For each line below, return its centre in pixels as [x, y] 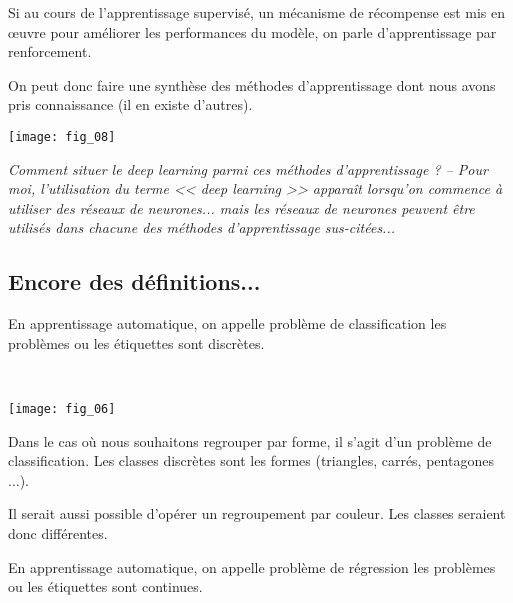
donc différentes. [58, 533]
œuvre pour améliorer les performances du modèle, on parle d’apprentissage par [252, 31]
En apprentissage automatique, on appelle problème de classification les [227, 323]
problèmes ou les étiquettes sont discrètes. [136, 342]
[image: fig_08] [62, 136]
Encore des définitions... [134, 281]
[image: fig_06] [62, 408]
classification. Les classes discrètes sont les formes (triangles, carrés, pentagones [251, 460]
